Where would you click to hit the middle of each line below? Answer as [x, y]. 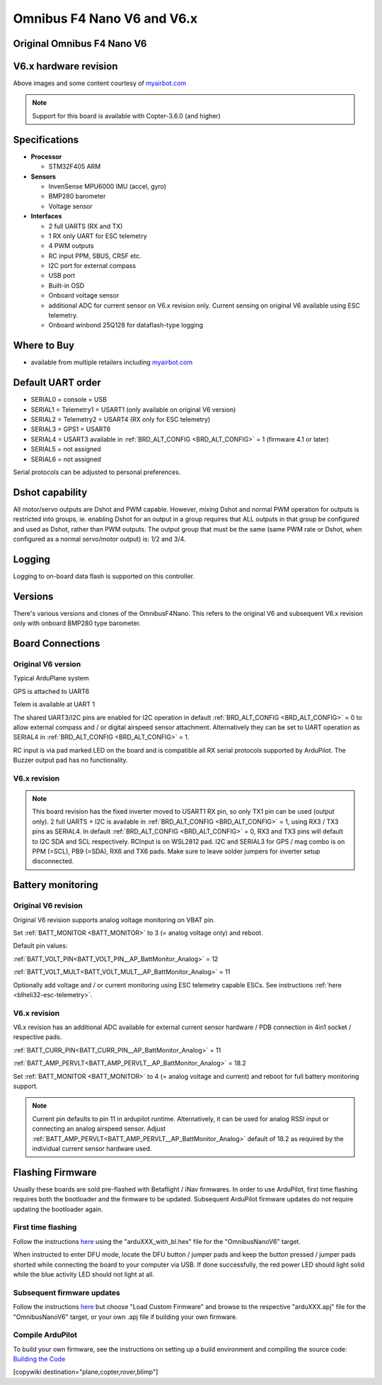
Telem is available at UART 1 [54, 705]
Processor [46, 157]
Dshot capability [50, 492]
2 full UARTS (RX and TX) [86, 226]
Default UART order [57, 383]
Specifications [46, 139]
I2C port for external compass [92, 266]
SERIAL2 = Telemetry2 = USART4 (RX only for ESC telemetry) [121, 419]
